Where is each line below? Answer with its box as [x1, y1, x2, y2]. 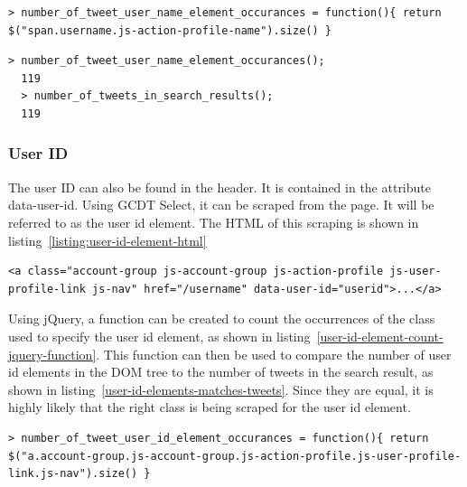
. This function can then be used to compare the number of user [96, 344, 452, 363]
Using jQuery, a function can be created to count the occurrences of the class [8, 309, 435, 328]
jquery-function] [8, 344, 97, 363]
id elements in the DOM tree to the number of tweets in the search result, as [8, 362, 434, 381]
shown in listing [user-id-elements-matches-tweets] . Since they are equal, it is [8, 379, 434, 398]
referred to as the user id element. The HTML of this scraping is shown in [8, 212, 419, 231]
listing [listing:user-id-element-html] [8, 230, 207, 249]
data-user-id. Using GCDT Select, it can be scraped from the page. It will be [8, 195, 434, 214]
